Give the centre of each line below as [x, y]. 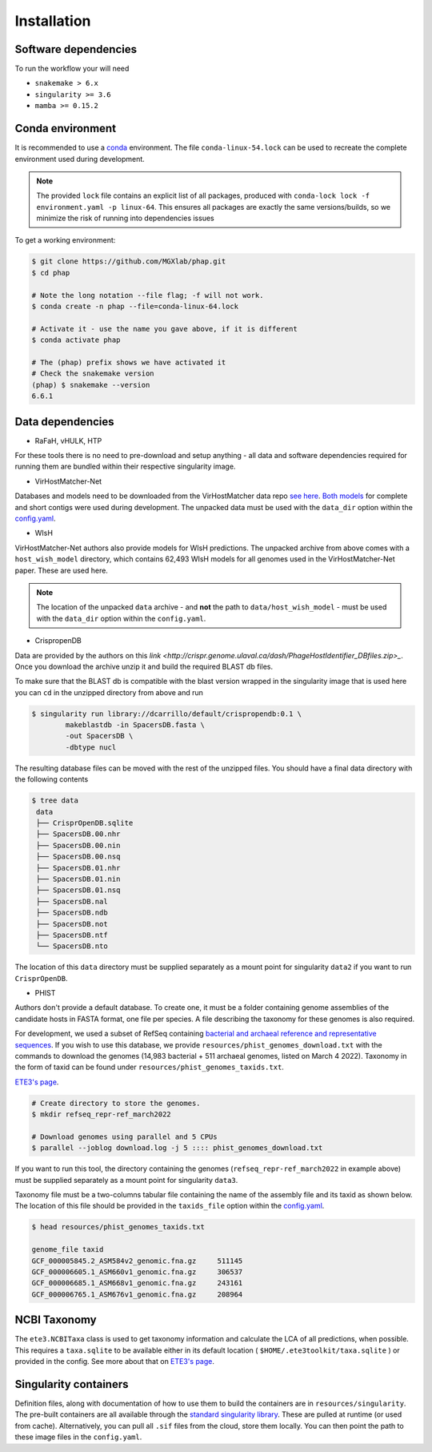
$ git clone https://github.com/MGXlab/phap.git [129, 261]
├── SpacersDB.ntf [72, 935]
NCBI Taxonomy [56, 1320]
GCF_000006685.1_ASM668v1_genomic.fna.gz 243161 [137, 1283]
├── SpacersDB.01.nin [78, 879]
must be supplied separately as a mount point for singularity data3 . [126, 1180]
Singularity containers [72, 1384]
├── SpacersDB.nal [72, 901]
